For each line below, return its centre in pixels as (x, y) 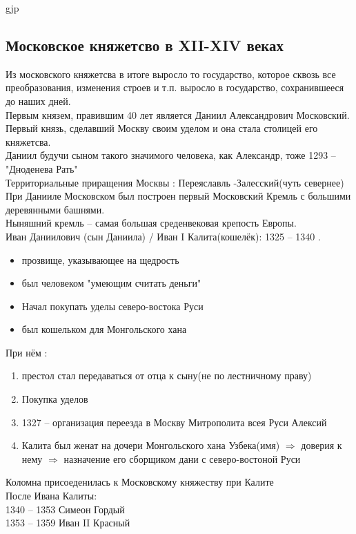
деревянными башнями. (55, 209)
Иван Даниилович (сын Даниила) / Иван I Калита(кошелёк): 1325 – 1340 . (163, 236)
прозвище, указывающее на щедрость (100, 259)
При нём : (27, 352)
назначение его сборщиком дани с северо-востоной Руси (182, 458)
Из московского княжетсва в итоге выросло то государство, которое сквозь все (171, 74)
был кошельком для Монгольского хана (104, 329)
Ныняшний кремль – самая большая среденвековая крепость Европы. (151, 223)
